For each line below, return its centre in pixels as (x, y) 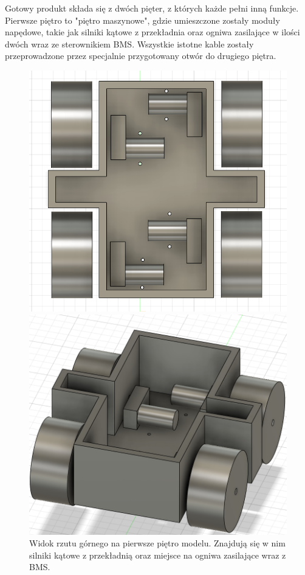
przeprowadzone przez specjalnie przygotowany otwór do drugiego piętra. (141, 56)
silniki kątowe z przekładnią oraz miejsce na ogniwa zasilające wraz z (158, 555)
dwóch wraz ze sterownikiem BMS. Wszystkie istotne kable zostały (129, 44)
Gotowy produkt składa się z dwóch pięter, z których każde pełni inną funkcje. (152, 8)
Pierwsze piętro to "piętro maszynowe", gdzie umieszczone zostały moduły (142, 20)
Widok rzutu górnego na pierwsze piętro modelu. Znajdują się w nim (157, 543)
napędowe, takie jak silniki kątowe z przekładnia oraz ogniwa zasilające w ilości (152, 32)
